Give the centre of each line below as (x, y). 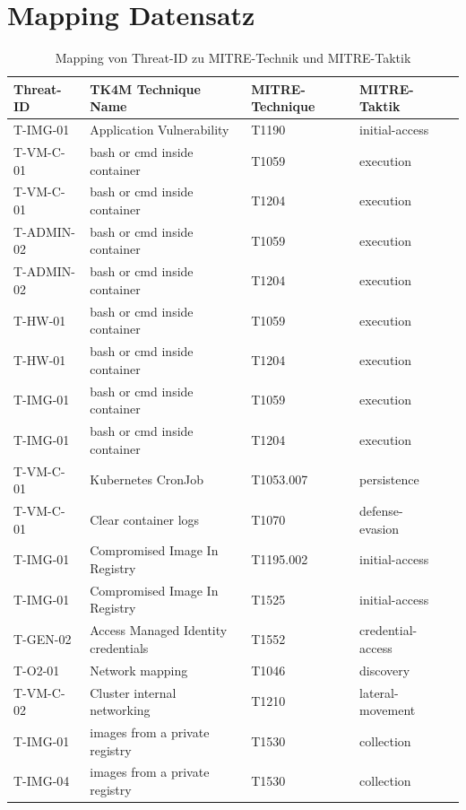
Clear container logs (145, 519)
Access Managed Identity (159, 630)
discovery (385, 670)
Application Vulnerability (160, 130)
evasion (380, 528)
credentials (119, 647)
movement (388, 710)
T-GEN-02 (43, 639)
